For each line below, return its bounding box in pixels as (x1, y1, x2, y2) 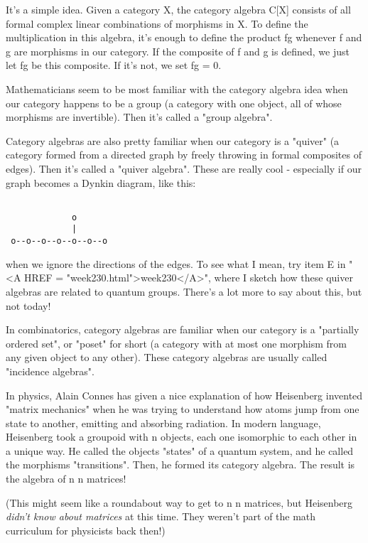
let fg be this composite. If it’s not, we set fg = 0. (6, 58, 222, 72)
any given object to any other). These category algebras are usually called (6, 350, 328, 365)
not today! (6, 298, 51, 313)
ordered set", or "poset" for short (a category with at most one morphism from (6, 335, 347, 350)
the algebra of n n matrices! (6, 471, 126, 486)
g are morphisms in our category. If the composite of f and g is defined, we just (6, 43, 350, 58)
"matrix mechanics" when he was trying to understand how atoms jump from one (6, 402, 359, 416)
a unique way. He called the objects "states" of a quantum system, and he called (6, 443, 354, 458)
